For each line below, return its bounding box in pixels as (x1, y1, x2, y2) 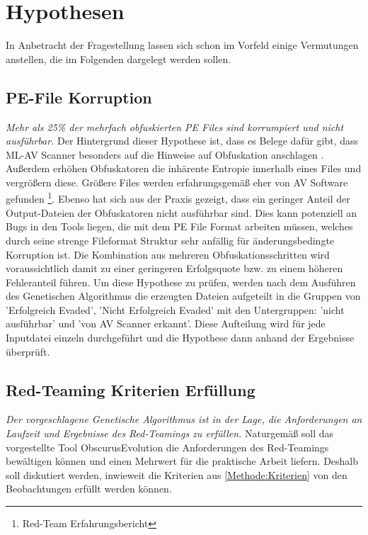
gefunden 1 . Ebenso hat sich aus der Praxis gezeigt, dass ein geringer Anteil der (6, 189, 350, 206)
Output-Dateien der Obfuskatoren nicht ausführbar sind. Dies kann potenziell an (6, 205, 357, 220)
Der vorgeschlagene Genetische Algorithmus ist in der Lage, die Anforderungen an (6, 412, 362, 427)
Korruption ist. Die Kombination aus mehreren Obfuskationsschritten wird (6, 247, 330, 261)
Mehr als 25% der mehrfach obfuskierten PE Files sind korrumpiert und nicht (6, 119, 344, 134)
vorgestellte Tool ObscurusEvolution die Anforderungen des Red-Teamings (6, 439, 329, 454)
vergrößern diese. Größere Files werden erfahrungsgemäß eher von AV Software (6, 174, 348, 189)
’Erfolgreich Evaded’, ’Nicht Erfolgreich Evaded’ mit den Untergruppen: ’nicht (6, 302, 345, 317)
